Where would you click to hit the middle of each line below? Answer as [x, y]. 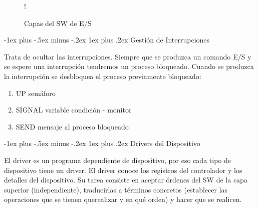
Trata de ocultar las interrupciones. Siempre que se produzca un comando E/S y [128, 56]
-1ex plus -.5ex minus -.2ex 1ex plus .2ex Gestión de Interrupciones [107, 40]
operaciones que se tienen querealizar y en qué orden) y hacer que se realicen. [123, 199]
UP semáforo [36, 93]
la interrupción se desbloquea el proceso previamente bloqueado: [103, 76]
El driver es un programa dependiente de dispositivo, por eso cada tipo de [117, 160]
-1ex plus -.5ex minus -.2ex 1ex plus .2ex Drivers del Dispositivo [102, 143]
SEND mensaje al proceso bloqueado [72, 126]
